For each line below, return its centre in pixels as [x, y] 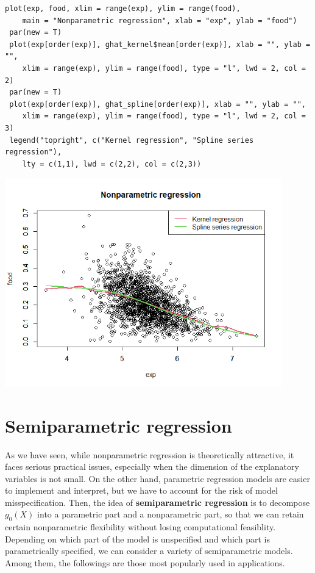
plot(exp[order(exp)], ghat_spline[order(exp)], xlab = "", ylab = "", [157, 104]
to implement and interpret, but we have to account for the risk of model [141, 490]
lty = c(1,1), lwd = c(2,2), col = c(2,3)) [112, 164]
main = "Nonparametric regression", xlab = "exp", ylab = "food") [160, 20]
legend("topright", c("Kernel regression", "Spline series [132, 140]
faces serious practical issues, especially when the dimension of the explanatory [152, 467]
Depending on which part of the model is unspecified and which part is [137, 539]
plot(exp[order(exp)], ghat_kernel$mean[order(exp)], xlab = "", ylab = [160, 44]
